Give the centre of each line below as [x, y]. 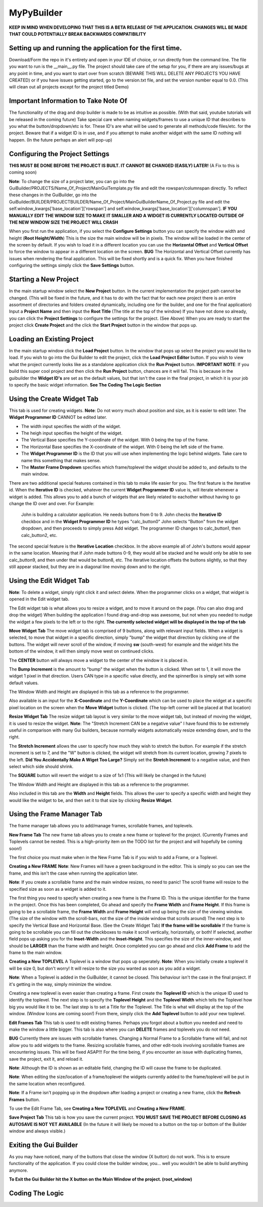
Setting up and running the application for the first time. [95, 48]
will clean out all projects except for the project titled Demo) [69, 87]
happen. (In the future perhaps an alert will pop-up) [61, 140]
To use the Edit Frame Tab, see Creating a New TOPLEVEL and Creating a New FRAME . [97, 1108]
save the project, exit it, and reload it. [46, 1059]
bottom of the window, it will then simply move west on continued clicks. [82, 651]
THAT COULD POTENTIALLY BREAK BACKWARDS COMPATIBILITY [77, 34]
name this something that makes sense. [61, 460]
